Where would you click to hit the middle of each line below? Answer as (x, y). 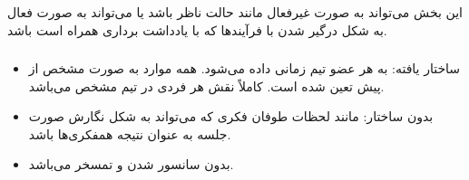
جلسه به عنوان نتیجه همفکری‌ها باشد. (130, 133)
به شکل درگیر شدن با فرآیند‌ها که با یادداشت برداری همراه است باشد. (197, 29)
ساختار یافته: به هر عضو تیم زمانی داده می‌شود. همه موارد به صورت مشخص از (244, 68)
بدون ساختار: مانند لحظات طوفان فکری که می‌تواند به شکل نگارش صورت (231, 116)
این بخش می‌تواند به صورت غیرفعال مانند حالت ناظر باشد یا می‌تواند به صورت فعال (235, 12)
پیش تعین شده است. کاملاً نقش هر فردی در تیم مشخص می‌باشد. (206, 85)
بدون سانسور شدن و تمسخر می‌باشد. (131, 164)
